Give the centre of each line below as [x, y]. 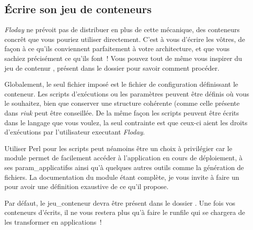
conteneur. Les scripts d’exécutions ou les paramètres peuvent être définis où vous [127, 93]
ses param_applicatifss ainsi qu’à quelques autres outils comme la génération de [124, 167]
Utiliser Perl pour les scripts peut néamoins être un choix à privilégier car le [118, 148]
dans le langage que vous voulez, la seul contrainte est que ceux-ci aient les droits [126, 122]
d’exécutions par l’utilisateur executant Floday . [75, 132]
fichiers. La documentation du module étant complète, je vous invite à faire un [122, 177]
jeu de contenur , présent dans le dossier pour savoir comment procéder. [112, 67]
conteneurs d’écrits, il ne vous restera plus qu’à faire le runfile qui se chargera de [125, 212]
